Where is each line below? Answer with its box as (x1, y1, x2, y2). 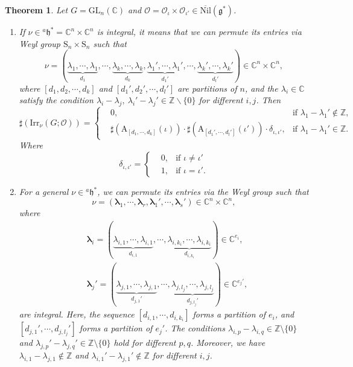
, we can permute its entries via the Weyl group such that (97, 185, 309, 198)
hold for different (113, 336, 176, 349)
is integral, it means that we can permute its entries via (97, 25, 302, 37)
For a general (19, 185, 69, 198)
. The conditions (165, 322, 225, 334)
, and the (244, 81, 278, 94)
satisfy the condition (19, 94, 94, 106)
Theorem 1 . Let (5, 4, 68, 16)
